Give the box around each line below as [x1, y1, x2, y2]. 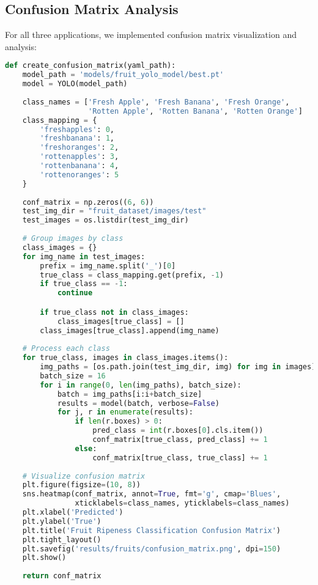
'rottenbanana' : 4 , [40, 161, 119, 171]
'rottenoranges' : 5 [40, 170, 119, 179]
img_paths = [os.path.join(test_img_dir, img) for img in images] [40, 362, 316, 372]
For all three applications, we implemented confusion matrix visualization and [5, 28, 297, 41]
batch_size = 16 [40, 371, 106, 380]
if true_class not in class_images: [40, 307, 189, 317]
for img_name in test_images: [22, 252, 146, 261]
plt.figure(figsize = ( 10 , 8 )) [22, 480, 141, 490]
